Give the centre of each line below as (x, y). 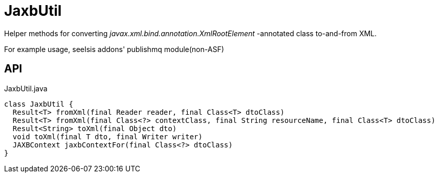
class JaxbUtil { (39, 104)
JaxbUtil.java (26, 88)
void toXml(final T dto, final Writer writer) (107, 136)
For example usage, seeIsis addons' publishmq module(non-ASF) (114, 49)
